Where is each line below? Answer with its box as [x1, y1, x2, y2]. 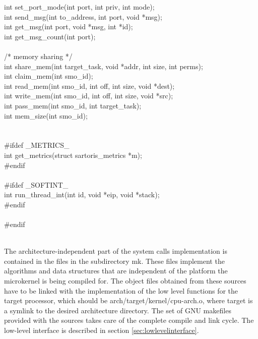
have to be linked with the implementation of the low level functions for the [4, 285, 238, 296]
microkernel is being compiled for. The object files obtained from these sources [4, 275, 246, 286]
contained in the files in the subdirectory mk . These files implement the [4, 255, 225, 266]
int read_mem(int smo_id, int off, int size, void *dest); [4, 80, 175, 91]
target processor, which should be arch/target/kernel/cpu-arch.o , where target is [4, 295, 253, 306]
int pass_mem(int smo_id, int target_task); [4, 100, 142, 110]
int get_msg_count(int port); [4, 31, 96, 41]
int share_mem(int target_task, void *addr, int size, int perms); [4, 61, 203, 71]
